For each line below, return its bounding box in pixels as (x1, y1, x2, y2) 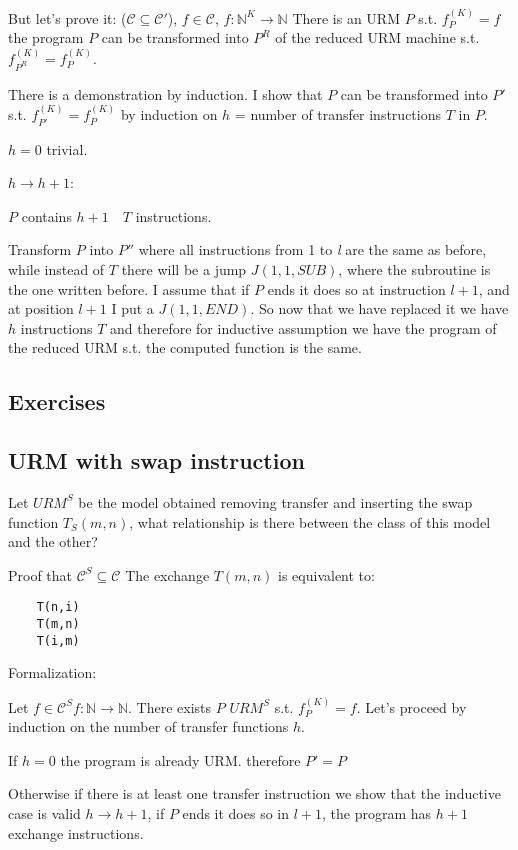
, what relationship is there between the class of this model (129, 511, 491, 532)
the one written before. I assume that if (8, 278, 250, 299)
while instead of (8, 259, 105, 279)
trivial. (46, 138, 88, 159)
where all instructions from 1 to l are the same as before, (138, 239, 487, 260)
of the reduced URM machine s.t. (275, 27, 480, 48)
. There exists (128, 696, 212, 717)
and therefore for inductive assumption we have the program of (110, 317, 497, 338)
